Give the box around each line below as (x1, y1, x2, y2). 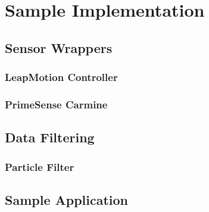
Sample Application (5, 190, 129, 208)
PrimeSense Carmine (5, 96, 108, 111)
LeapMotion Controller (5, 70, 118, 85)
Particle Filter (5, 159, 74, 174)
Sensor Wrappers (5, 38, 113, 57)
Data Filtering (5, 128, 95, 146)
